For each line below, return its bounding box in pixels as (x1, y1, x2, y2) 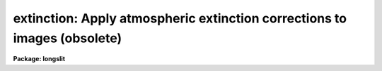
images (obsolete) (13, 30, 122, 46)
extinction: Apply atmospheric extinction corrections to (13, 11, 347, 26)
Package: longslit (13, 55, 66, 63)
